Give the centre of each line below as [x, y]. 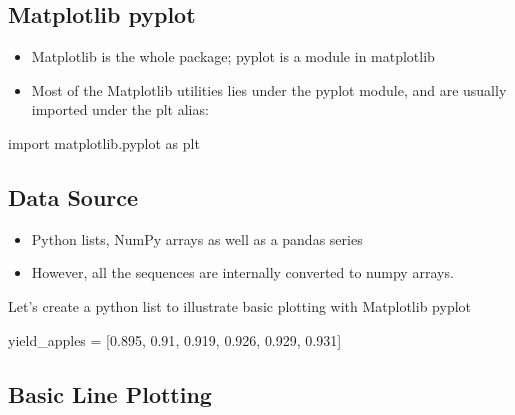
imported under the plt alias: [120, 109]
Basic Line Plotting [110, 393]
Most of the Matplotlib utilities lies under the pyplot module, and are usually [269, 89]
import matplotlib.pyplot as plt [104, 142]
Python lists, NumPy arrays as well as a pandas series [197, 238]
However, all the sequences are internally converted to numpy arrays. [242, 272]
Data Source [73, 196]
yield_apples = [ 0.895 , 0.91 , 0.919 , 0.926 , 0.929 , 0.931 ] [175, 339]
